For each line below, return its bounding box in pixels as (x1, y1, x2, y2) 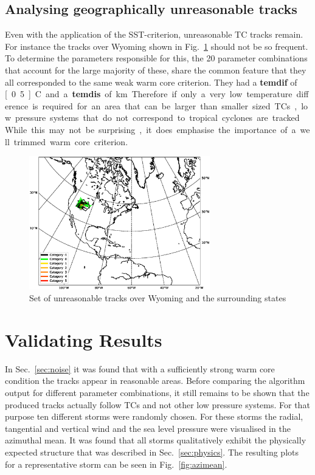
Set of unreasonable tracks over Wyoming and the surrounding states (29, 292, 286, 304)
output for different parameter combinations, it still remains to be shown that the (5, 386, 310, 399)
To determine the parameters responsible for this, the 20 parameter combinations (5, 52, 308, 64)
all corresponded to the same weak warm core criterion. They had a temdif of (5, 75, 297, 88)
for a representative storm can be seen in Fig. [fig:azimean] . (5, 457, 227, 470)
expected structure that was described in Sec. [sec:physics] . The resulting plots (5, 446, 299, 459)
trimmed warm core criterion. (13, 135, 128, 148)
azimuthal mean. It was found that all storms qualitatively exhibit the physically (5, 434, 306, 446)
